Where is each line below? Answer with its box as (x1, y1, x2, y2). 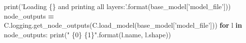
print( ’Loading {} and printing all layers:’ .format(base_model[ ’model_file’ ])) (4, 1, 231, 11)
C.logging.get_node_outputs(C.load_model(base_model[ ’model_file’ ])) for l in (4, 20, 242, 30)
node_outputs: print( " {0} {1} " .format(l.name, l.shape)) (4, 29, 171, 39)
